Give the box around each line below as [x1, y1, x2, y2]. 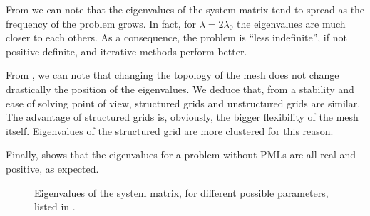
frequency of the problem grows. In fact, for [6, 16, 197, 31]
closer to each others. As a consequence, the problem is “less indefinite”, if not [6, 30, 347, 45]
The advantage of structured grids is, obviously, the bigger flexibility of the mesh [6, 109, 359, 124]
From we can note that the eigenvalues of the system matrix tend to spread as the [6, 2, 365, 16]
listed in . [34, 199, 76, 214]
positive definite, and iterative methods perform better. [6, 43, 247, 58]
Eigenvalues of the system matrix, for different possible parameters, [34, 185, 329, 200]
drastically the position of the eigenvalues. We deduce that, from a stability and [6, 81, 354, 96]
